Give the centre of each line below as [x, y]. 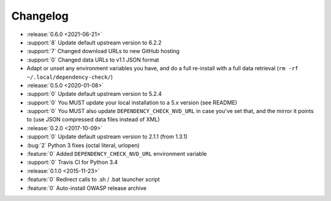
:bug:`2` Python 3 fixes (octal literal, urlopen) [83, 145]
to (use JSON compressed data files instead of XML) [93, 120]
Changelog [40, 16]
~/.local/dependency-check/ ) [70, 77]
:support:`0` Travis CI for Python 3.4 [72, 163]
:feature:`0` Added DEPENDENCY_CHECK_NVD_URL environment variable [117, 154]
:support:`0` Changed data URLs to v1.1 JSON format [93, 60]
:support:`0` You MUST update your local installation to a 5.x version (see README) [132, 102]
